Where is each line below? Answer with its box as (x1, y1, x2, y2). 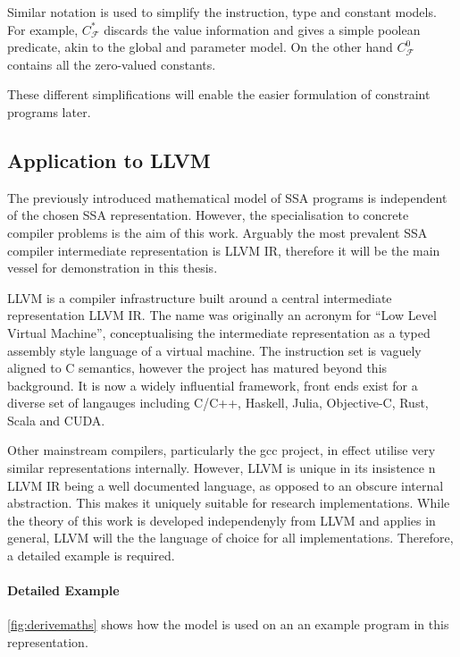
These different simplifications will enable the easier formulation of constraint (7, 85, 431, 104)
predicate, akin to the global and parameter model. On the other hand (7, 38, 393, 56)
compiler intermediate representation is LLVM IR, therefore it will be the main (7, 240, 440, 259)
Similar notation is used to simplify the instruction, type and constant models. (7, 3, 437, 21)
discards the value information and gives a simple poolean (104, 20, 421, 38)
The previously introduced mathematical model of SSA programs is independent (7, 188, 447, 206)
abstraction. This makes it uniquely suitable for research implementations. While (7, 493, 450, 512)
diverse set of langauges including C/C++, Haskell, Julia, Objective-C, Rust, (7, 393, 429, 412)
